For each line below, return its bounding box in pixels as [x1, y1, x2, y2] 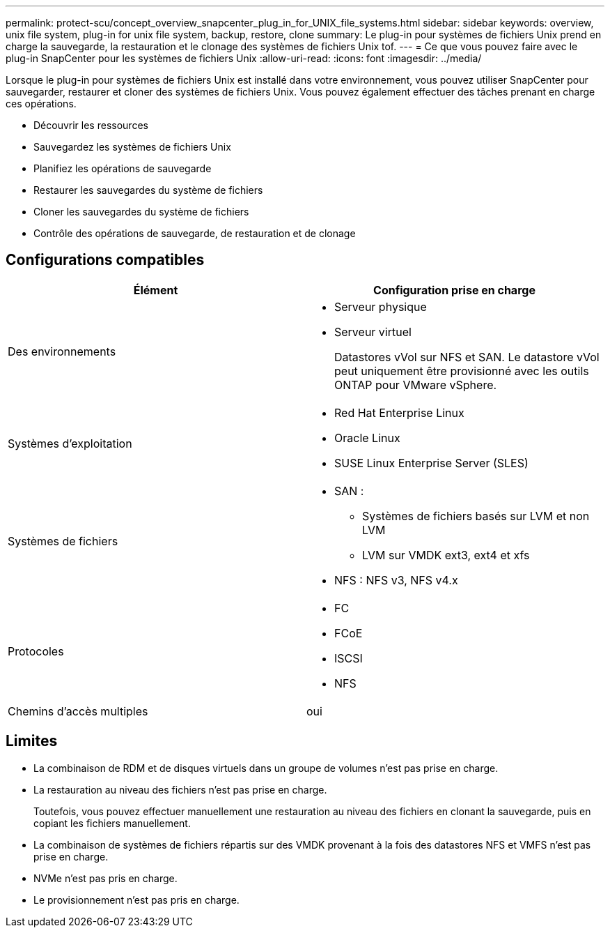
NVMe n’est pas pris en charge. [33, 872, 178, 884]
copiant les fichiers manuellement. [33, 817, 191, 829]
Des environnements [8, 344, 116, 358]
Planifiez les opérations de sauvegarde [33, 162, 212, 174]
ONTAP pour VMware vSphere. [334, 377, 497, 392]
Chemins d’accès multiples [8, 704, 148, 718]
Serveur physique [334, 299, 427, 314]
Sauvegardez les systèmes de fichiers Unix [33, 141, 231, 153]
